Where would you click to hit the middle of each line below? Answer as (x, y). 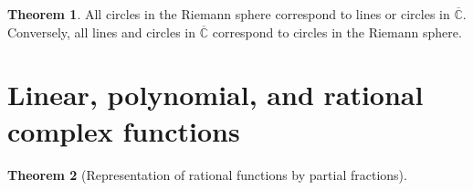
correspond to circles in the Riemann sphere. (337, 32)
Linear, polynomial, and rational (215, 95)
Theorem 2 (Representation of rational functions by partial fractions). (207, 174)
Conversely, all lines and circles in (102, 32)
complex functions (124, 130)
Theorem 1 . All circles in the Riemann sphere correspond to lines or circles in (229, 14)
